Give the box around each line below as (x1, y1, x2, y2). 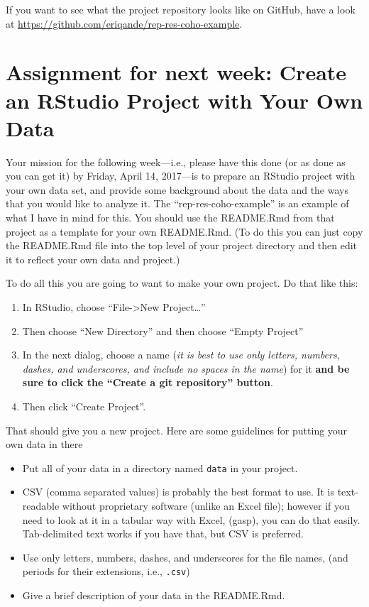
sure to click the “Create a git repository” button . (22, 375, 273, 390)
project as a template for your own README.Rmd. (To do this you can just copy (6, 224, 363, 239)
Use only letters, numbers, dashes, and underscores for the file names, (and (22, 549, 348, 564)
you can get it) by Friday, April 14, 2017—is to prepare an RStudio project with (6, 168, 356, 183)
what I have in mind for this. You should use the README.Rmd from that (6, 210, 335, 225)
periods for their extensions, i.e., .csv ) (22, 564, 190, 579)
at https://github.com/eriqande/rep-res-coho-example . (6, 16, 243, 31)
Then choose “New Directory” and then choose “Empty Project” (22, 323, 304, 338)
